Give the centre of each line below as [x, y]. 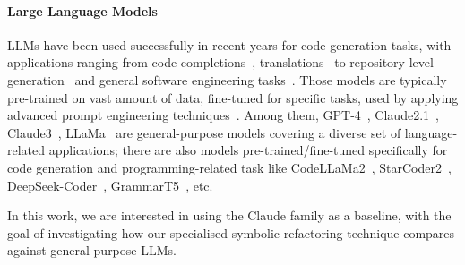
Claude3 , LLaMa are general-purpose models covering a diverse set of [204, 132]
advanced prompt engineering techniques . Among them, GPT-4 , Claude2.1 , [223, 115]
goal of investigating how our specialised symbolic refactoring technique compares [231, 232]
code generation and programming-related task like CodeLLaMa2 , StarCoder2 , [229, 167]
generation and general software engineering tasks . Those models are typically [227, 79]
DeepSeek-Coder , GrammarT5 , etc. [110, 185]
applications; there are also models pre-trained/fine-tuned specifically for [248, 150]
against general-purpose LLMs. [92, 250]
